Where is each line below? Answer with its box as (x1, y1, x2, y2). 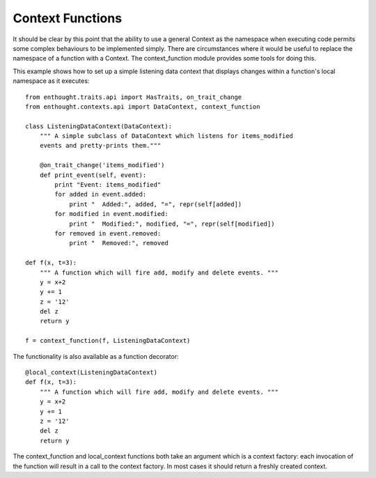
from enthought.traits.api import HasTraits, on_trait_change (25, 93, 242, 101)
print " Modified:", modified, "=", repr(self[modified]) (69, 219, 275, 228)
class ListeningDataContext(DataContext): (25, 122, 173, 130)
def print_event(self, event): (39, 171, 147, 179)
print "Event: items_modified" (54, 181, 162, 189)
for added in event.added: (54, 190, 147, 199)
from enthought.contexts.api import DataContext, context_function (25, 102, 260, 111)
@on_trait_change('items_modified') (39, 161, 165, 169)
